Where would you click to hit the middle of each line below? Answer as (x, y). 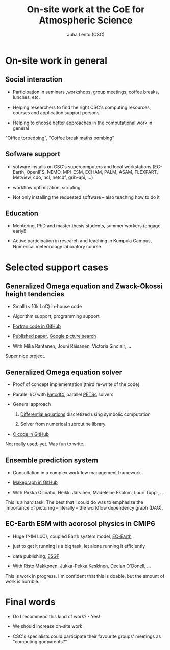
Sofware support (33, 154)
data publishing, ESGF (36, 556)
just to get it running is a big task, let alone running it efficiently (79, 546)
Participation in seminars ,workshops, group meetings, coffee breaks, (86, 92)
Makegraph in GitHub (35, 482)
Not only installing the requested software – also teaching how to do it (86, 197)
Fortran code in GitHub (37, 326)
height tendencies (35, 294)
